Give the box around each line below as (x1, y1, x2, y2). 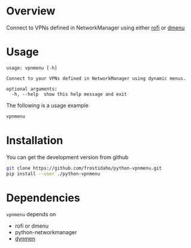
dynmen (14, 235, 36, 243)
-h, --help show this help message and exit (11, 91, 128, 97)
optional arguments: (6, 86, 58, 92)
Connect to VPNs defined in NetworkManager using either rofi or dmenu (6, 24, 185, 31)
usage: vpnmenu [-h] (6, 65, 58, 71)
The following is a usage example (6, 101, 89, 109)
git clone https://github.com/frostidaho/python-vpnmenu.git (6, 165, 162, 171)
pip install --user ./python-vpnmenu (6, 171, 101, 177)
